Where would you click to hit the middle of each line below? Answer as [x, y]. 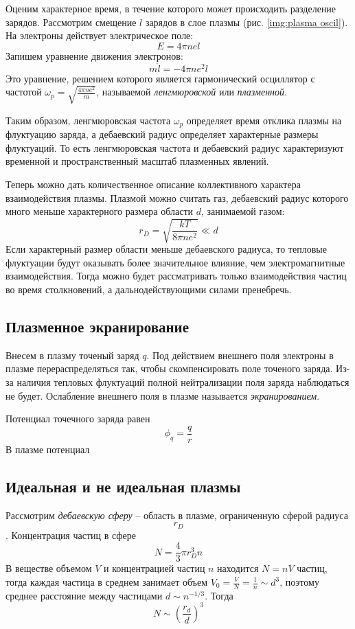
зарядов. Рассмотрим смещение [71, 22]
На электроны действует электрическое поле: [100, 35]
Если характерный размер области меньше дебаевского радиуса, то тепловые [166, 249]
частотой [24, 92]
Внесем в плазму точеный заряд [72, 355]
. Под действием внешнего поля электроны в [240, 355]
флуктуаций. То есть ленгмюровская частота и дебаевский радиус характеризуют [175, 147]
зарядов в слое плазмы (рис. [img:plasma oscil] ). [247, 22]
